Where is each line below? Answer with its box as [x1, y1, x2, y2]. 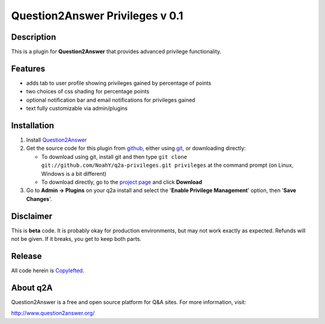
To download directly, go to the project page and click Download [41, 178, 203, 185]
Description [11, 32, 57, 42]
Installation [11, 120, 54, 131]
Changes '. [26, 195, 52, 202]
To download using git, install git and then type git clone [41, 153, 188, 160]
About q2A [11, 282, 53, 293]
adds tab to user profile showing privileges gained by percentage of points [26, 79, 212, 87]
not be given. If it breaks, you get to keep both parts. [11, 235, 141, 243]
